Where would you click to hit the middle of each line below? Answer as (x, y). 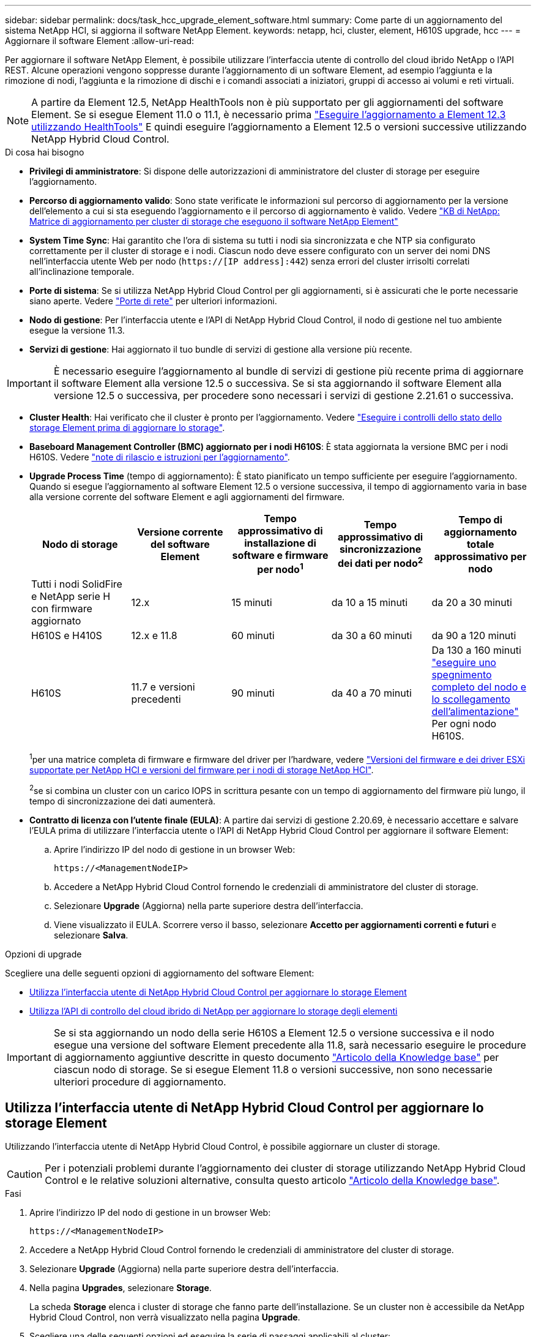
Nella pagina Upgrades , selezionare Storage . (121, 1288)
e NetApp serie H (71, 597)
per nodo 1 (280, 569)
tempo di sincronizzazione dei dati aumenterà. (123, 801)
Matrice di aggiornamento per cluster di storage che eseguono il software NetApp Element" (214, 221)
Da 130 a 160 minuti (476, 650)
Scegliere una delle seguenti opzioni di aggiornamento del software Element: (160, 973)
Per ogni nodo (464, 724)
